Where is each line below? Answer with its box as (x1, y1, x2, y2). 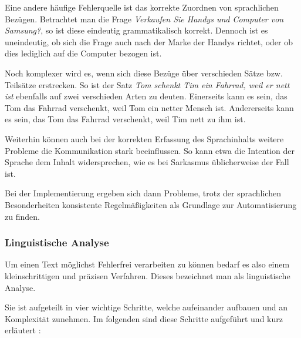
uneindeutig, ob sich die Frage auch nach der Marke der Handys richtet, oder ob (5, 35, 293, 48)
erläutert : (5, 324, 41, 336)
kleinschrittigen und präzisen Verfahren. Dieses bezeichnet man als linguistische (5, 269, 290, 282)
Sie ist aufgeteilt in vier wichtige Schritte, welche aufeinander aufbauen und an (5, 301, 288, 313)
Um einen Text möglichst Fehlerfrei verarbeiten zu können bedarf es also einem (5, 258, 290, 270)
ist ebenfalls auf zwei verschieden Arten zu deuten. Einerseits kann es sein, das (5, 90, 288, 102)
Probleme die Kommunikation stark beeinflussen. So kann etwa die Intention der (5, 144, 295, 156)
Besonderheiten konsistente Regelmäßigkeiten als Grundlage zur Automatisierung (5, 198, 297, 210)
